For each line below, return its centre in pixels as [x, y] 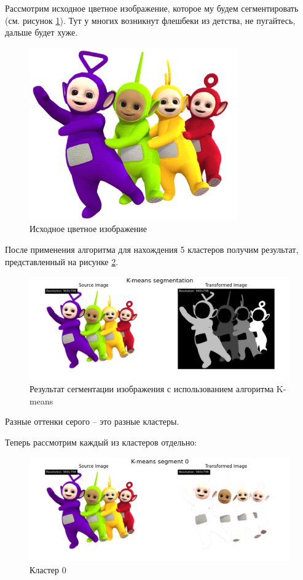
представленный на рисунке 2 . [62, 261]
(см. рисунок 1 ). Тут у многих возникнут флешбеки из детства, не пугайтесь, [150, 20]
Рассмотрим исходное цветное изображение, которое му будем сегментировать [152, 8]
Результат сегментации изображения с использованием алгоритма [152, 389]
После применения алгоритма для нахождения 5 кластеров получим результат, [152, 249]
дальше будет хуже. [41, 32]
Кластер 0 [48, 569]
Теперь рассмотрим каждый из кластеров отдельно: [101, 442]
